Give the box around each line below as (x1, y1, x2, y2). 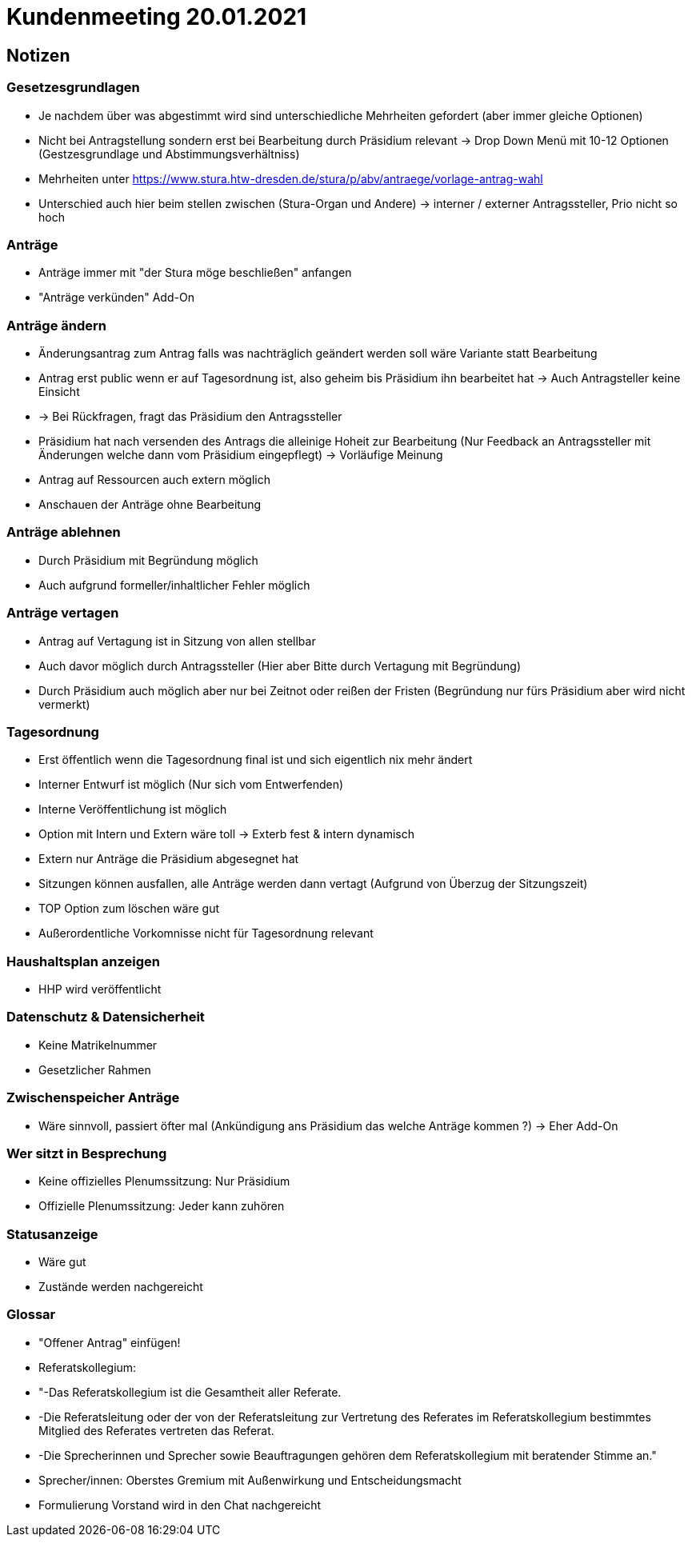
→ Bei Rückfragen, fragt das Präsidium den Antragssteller (38, 410, 342, 424)
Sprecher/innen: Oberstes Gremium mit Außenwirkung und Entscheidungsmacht (38, 1473, 462, 1487)
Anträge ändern (6, 317, 106, 334)
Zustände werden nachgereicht (38, 1280, 203, 1294)
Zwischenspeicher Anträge (6, 1089, 180, 1106)
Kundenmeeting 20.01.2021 (6, 3, 307, 30)
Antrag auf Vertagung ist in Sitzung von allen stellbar (38, 634, 316, 648)
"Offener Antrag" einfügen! (38, 1335, 181, 1349)
